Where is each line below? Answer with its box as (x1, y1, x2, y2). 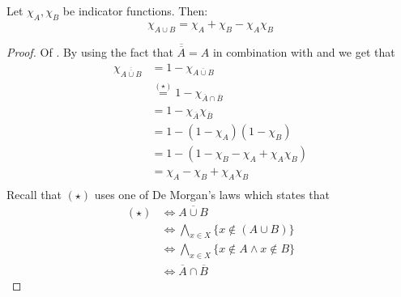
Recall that (6, 185, 62, 202)
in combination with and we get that (212, 44, 395, 61)
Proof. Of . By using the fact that (6, 44, 173, 61)
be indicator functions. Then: (62, 2, 208, 19)
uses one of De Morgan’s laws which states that (94, 185, 331, 202)
